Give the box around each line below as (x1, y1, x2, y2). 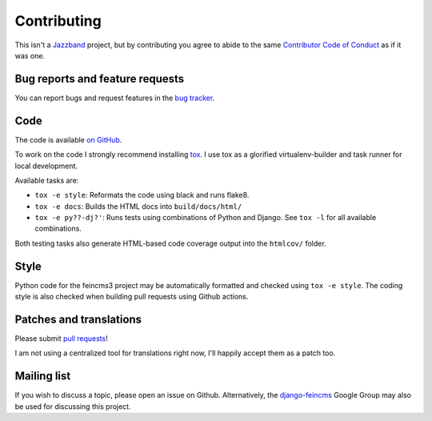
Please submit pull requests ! (14, 334, 108, 343)
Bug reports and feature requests (14, 72, 185, 86)
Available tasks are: (14, 175, 79, 185)
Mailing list (14, 369, 71, 383)
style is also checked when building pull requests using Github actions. (14, 292, 249, 302)
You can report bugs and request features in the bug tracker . (14, 93, 215, 102)
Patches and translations (14, 312, 142, 326)
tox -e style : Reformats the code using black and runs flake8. (34, 190, 250, 200)
